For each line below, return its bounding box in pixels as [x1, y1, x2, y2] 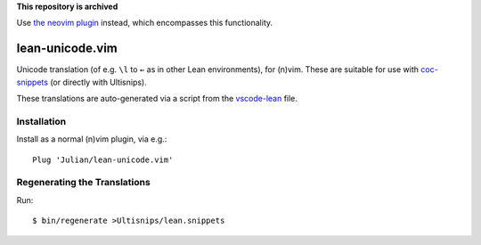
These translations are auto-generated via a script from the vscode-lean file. [16, 94, 298, 104]
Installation [16, 115, 67, 127]
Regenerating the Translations [16, 176, 151, 189]
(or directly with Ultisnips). [50, 77, 147, 87]
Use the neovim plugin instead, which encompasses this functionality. [16, 18, 273, 29]
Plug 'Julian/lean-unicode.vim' [32, 154, 174, 165]
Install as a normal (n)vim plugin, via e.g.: [16, 134, 167, 144]
